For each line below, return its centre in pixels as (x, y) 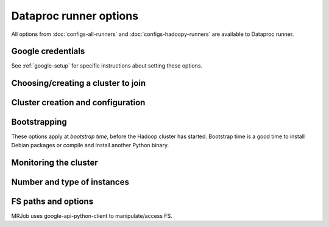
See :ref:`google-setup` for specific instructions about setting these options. (107, 66)
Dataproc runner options (75, 16)
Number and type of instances (70, 182)
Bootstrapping (39, 122)
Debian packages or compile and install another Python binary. (90, 145)
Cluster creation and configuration (78, 103)
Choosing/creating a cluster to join (79, 83)
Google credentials (48, 51)
